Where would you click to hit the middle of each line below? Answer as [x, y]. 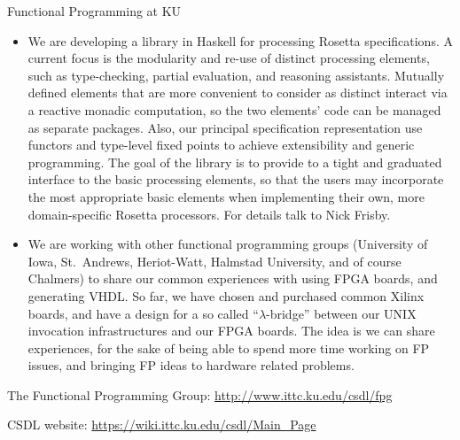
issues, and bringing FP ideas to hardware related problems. [191, 365]
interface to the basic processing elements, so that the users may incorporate [236, 179]
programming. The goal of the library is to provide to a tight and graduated [235, 162]
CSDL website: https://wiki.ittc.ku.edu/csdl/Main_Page [162, 425]
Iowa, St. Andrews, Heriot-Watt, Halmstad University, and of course [214, 261]
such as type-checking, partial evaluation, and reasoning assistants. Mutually [236, 75]
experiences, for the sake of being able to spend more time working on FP [229, 347]
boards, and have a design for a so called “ [143, 313]
